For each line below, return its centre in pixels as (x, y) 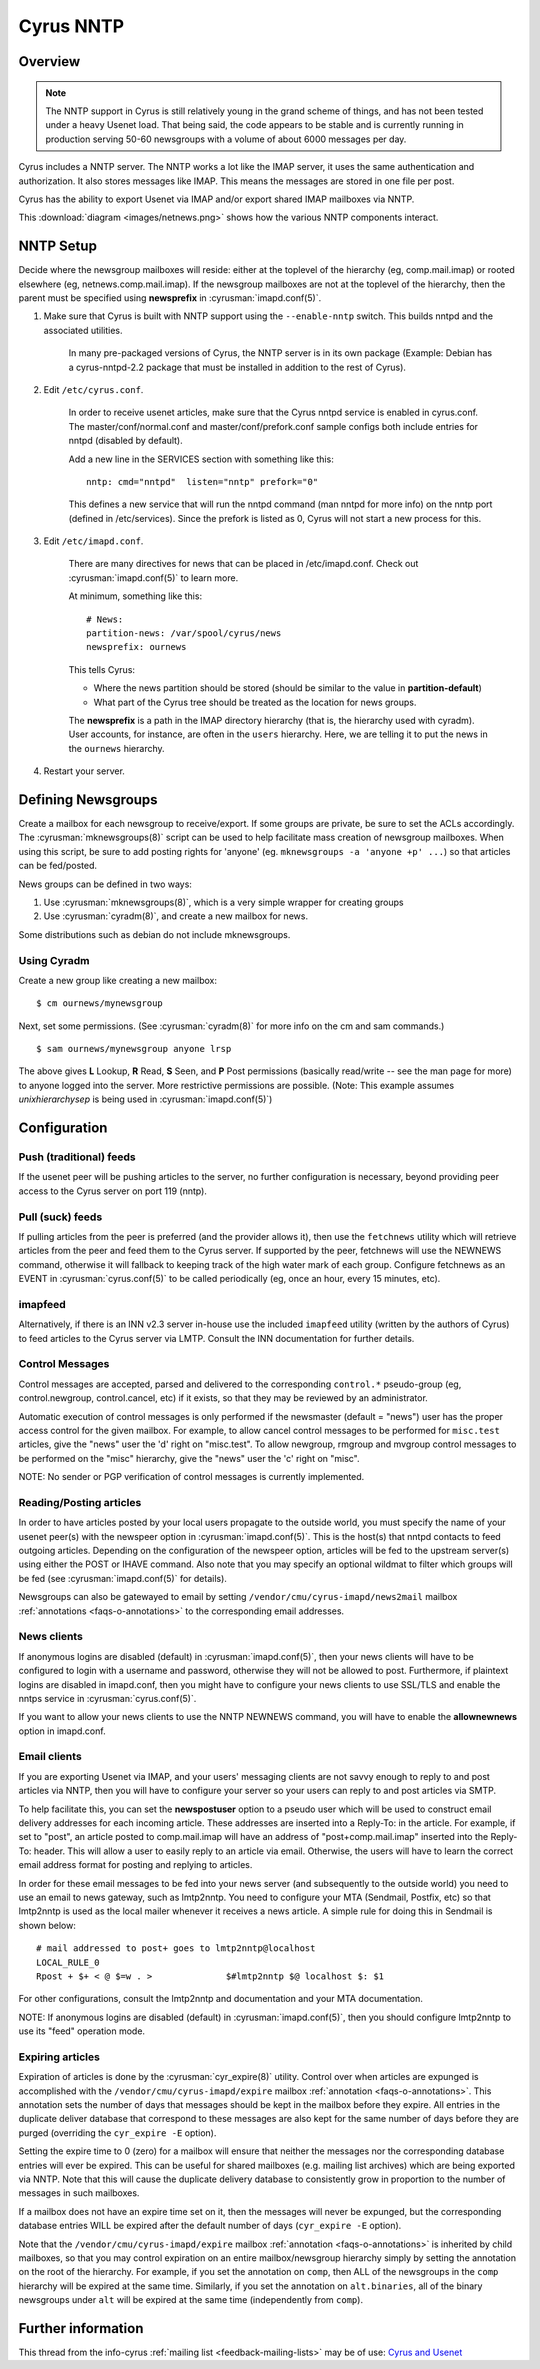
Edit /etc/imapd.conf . (93, 541)
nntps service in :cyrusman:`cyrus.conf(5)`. (107, 1698)
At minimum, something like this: (135, 596)
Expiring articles (59, 2057)
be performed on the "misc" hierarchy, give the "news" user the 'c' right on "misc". (189, 1458)
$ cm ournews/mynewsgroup (100, 1003)
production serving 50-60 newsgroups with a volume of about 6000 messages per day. (226, 139)
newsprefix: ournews (136, 647)
